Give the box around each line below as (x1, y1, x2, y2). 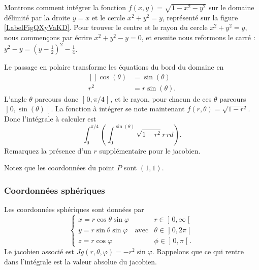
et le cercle (91, 12, 125, 22)
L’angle (4, 93, 27, 104)
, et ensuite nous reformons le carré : (141, 32, 255, 42)
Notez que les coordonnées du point (4, 162, 115, 173)
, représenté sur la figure (162, 12, 238, 22)
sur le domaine (208, 2, 254, 12)
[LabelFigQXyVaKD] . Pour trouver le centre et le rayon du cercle (4, 22, 208, 33)
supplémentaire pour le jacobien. (99, 145, 201, 156)
